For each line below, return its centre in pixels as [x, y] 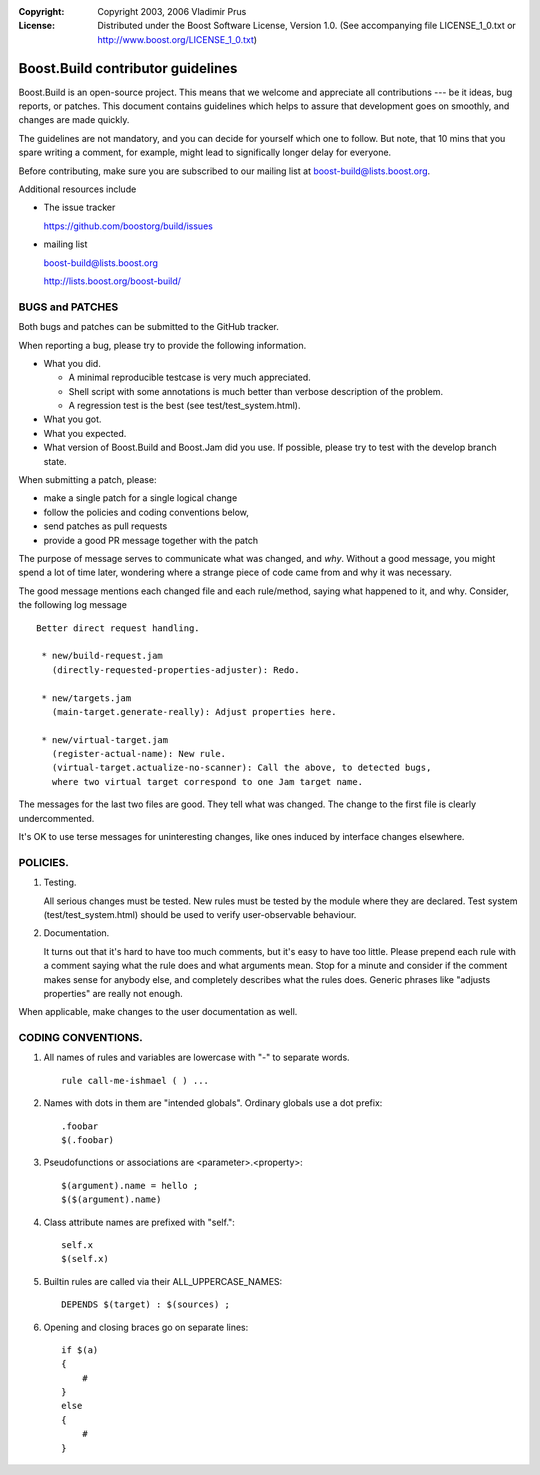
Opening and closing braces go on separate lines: [146, 1327]
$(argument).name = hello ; [130, 1185]
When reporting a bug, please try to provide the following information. [162, 345]
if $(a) [80, 1349]
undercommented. [56, 818]
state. [55, 461]
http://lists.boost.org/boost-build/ [112, 281]
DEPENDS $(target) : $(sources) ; [145, 1304]
